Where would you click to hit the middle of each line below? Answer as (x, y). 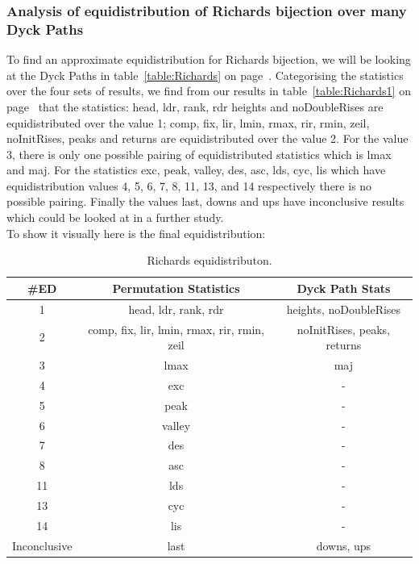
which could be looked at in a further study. (115, 217)
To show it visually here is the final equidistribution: (136, 233)
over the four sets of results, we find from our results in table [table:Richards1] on (209, 91)
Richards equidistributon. (209, 260)
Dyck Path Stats (344, 288)
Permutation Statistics (176, 288)
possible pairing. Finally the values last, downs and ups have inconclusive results (205, 201)
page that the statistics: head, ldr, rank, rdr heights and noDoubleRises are (195, 106)
